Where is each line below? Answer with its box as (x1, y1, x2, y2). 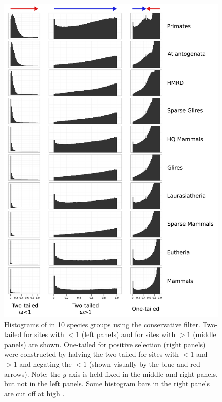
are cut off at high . (4, 388, 65, 398)
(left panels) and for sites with (81, 329, 176, 340)
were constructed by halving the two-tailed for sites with (4, 349, 179, 359)
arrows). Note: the (4, 368, 61, 379)
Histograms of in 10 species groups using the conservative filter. (4, 319, 200, 329)
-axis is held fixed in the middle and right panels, (66, 368, 218, 379)
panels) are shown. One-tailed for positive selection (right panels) (4, 339, 206, 349)
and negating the (19, 358, 72, 369)
